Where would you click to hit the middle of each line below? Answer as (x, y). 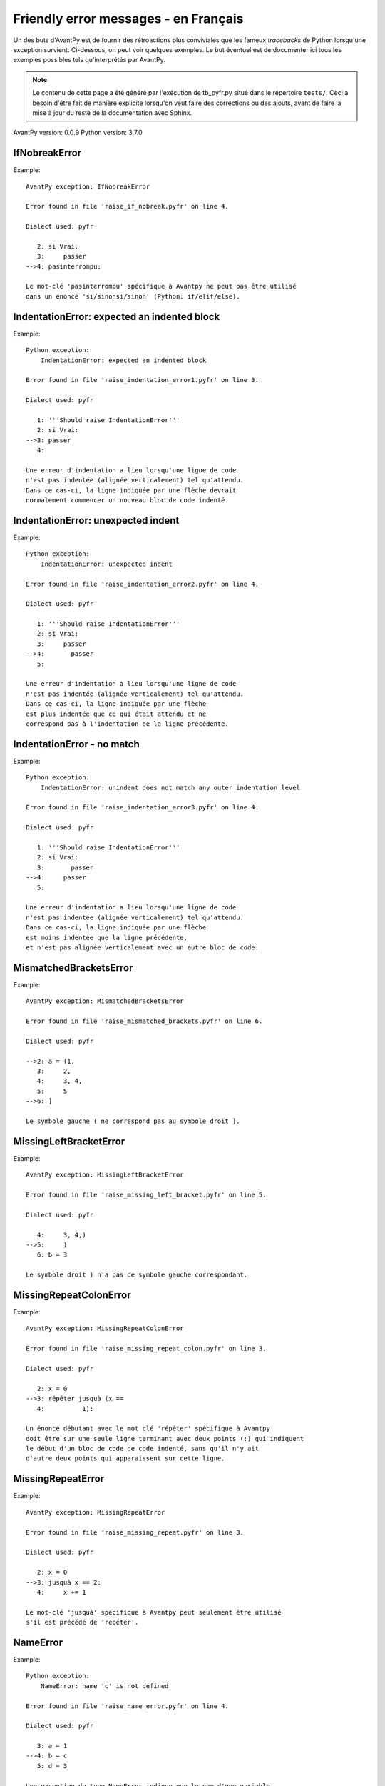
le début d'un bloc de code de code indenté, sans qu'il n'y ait (143, 1449)
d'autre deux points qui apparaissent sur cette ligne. (125, 1458)
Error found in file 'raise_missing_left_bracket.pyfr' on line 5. (146, 1194)
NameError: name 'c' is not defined (104, 1686)
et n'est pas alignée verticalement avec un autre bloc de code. (143, 947)
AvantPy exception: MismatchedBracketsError (105, 1001)
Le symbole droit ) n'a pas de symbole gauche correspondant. (137, 1275)
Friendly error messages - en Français (128, 19)
